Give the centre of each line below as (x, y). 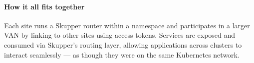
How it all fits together (44, 6)
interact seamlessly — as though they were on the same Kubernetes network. (122, 54)
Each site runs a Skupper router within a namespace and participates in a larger (127, 25)
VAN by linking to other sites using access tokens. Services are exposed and (120, 35)
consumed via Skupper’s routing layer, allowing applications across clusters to (123, 44)
